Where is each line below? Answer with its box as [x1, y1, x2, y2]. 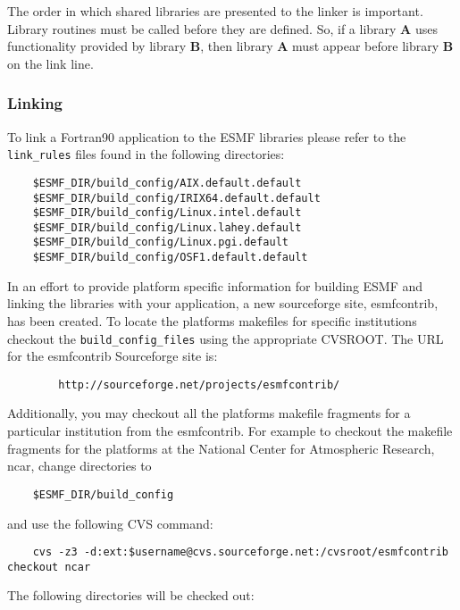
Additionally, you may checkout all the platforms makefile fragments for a [7, 404, 411, 422]
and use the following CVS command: [7, 514, 213, 532]
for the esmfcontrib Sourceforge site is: [7, 347, 218, 365]
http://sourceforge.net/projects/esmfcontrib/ [58, 378, 340, 391]
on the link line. [7, 54, 94, 72]
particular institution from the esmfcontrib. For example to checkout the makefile [7, 422, 453, 440]
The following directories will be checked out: [7, 586, 255, 605]
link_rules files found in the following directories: [7, 145, 285, 163]
